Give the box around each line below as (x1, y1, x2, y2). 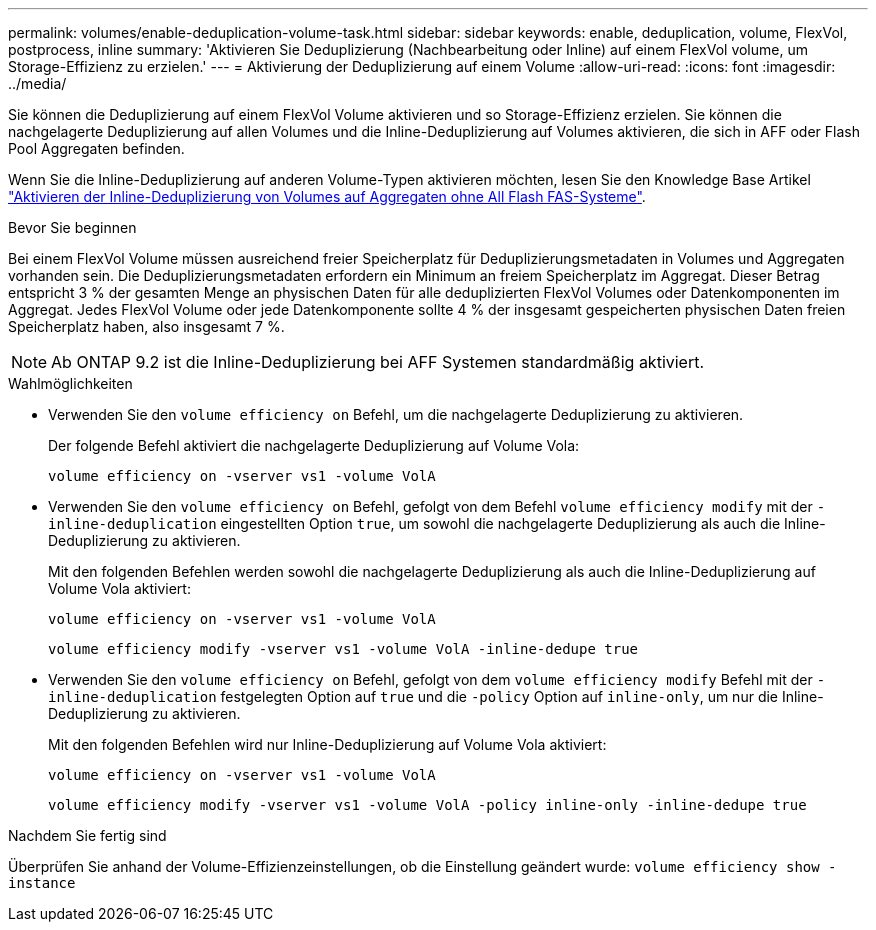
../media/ (8, 75, 67, 92)
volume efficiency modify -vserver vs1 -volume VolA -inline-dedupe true (48, 641, 639, 657)
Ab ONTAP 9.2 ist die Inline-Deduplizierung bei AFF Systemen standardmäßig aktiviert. (51, 352, 705, 372)
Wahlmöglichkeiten (8, 375, 133, 392)
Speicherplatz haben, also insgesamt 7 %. (8, 318, 285, 335)
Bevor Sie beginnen (8, 219, 137, 236)
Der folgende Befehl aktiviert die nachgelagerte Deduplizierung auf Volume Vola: (48, 437, 580, 454)
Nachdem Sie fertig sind (8, 827, 167, 844)
